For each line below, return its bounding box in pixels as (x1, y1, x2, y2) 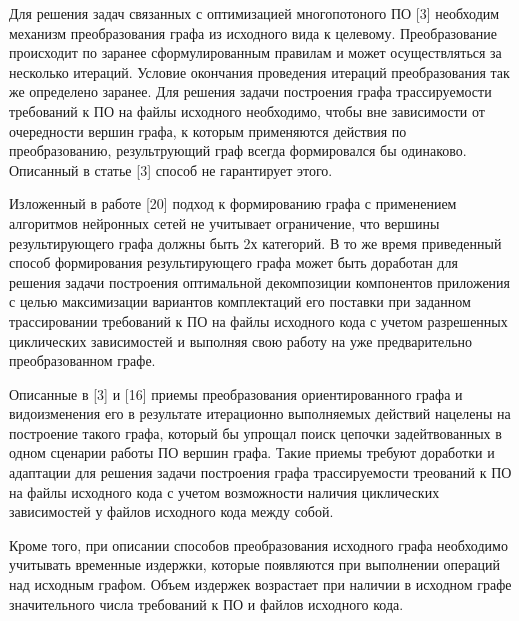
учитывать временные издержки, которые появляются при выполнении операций (9, 554, 501, 575)
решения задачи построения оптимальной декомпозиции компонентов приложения (9, 271, 511, 292)
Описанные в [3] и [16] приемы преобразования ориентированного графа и (9, 383, 463, 404)
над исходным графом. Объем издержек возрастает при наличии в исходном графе (9, 574, 512, 595)
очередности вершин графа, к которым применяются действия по (9, 120, 407, 141)
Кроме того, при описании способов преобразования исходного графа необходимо (9, 534, 508, 555)
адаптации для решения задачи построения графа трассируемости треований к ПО (9, 462, 512, 483)
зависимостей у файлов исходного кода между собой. (9, 501, 334, 522)
